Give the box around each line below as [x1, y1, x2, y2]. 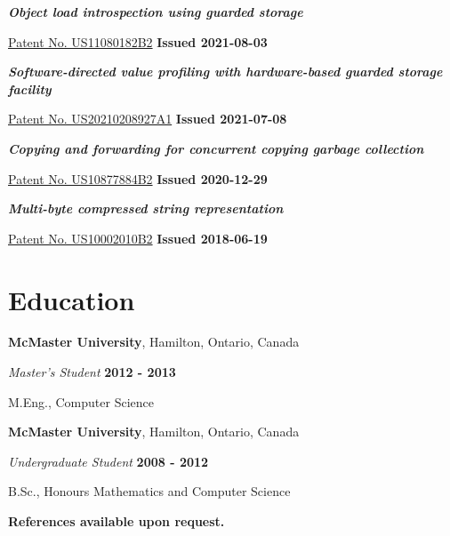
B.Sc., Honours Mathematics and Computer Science [8, 482, 291, 500]
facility [8, 79, 52, 98]
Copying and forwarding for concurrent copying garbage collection [8, 139, 424, 157]
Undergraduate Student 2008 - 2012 [8, 452, 209, 470]
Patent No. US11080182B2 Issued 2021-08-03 [8, 32, 268, 51]
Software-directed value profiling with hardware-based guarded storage [8, 62, 443, 81]
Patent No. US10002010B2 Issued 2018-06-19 [8, 228, 268, 247]
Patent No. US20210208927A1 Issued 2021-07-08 [8, 109, 287, 128]
